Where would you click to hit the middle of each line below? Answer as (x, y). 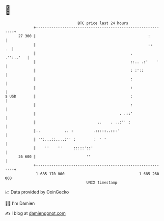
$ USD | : (69, 96)
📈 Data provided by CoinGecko (37, 192)
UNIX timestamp (102, 182)
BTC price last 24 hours (103, 23)
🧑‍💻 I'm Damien (20, 203)
